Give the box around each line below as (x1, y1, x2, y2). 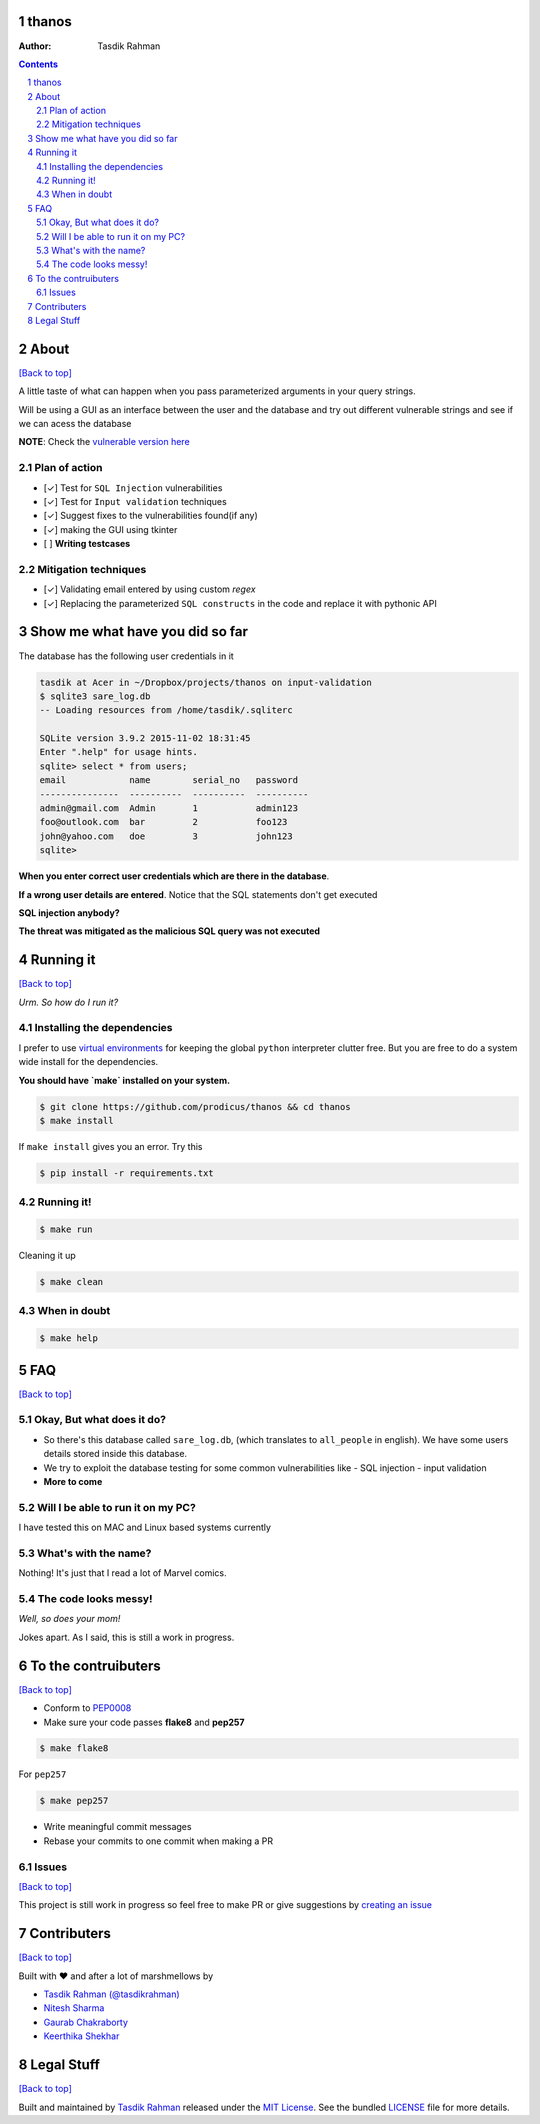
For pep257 (18, 1768, 67, 1780)
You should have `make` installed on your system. (18, 1074, 230, 1086)
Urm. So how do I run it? (18, 996, 119, 1008)
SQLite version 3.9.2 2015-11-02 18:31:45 (39, 733, 251, 744)
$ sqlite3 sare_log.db (39, 690, 151, 702)
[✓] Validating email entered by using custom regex (43, 583, 256, 595)
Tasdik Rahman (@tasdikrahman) (43, 1988, 180, 2000)
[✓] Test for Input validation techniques (43, 495, 227, 507)
